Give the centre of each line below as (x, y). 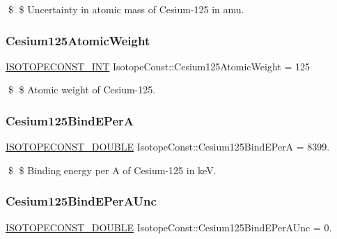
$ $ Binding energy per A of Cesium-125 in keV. (112, 170)
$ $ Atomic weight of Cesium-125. (82, 90)
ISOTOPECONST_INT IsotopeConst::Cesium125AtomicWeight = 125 (158, 66)
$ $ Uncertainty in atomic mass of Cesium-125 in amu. (126, 9)
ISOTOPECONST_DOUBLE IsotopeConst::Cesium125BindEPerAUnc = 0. (169, 227)
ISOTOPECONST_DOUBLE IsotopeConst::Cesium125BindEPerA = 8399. (168, 147)
